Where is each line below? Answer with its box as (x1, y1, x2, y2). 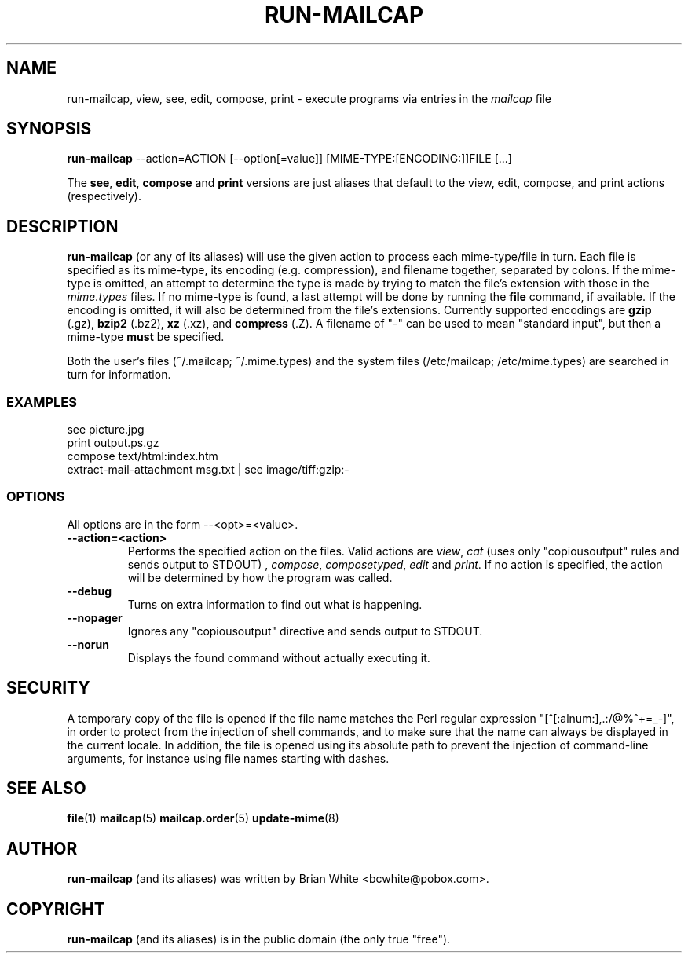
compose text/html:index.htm (67, 449, 218, 463)
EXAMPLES (6, 393, 77, 410)
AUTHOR (6, 838, 78, 858)
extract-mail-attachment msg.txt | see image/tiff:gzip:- (67, 463, 349, 477)
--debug (67, 584, 112, 598)
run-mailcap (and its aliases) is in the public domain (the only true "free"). (67, 932, 451, 946)
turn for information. (67, 368, 171, 382)
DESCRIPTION (6, 216, 119, 236)
